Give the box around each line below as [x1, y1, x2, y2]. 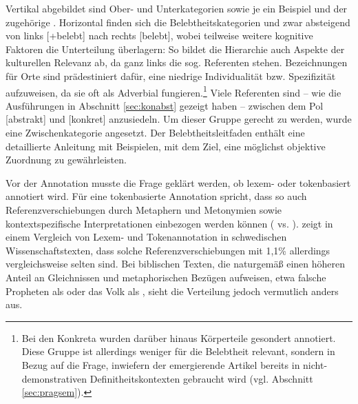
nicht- [303, 357, 328, 372]
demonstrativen [21, 371, 87, 385]
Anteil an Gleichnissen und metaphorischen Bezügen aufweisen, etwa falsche [6, 270, 326, 284]
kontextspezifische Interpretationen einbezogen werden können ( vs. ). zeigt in [6, 216, 333, 230]
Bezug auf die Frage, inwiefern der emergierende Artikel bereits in [21, 357, 300, 372]
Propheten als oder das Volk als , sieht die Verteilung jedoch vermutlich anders [6, 283, 339, 298]
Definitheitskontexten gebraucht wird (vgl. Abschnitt [89, 371, 313, 385]
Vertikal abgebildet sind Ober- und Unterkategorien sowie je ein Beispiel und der [6, 1, 348, 15]
